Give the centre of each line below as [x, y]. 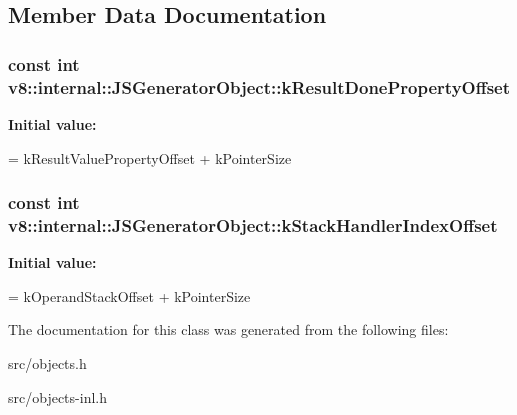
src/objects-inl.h [57, 396]
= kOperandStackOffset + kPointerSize [129, 295]
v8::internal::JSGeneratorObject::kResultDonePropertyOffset [259, 86]
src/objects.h [47, 363]
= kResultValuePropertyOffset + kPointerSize [150, 157]
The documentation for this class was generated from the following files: [228, 329]
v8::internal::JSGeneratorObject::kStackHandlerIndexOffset [253, 224]
